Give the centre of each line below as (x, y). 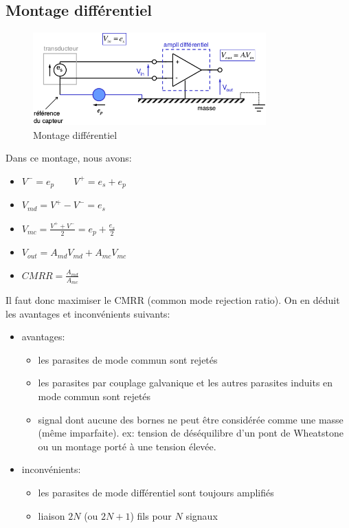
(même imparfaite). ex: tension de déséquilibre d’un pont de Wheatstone (191, 433)
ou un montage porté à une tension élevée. (127, 446)
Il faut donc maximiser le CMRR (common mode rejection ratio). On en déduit (173, 300)
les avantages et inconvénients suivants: (88, 313)
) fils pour (151, 515)
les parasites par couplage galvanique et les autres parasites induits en (185, 383)
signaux (202, 515)
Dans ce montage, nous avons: (69, 158)
